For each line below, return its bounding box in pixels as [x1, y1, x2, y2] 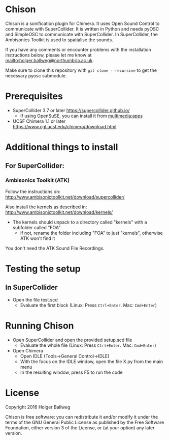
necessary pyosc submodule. [5, 72, 67, 78]
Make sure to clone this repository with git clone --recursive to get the [5, 67, 157, 73]
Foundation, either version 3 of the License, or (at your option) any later [5, 424, 155, 431]
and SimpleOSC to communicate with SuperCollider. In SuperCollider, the [5, 31, 158, 37]
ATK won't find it [20, 235, 55, 241]
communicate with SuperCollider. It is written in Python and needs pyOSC [5, 25, 159, 32]
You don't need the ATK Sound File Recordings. [5, 245, 105, 251]
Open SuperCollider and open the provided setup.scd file [12, 337, 132, 343]
